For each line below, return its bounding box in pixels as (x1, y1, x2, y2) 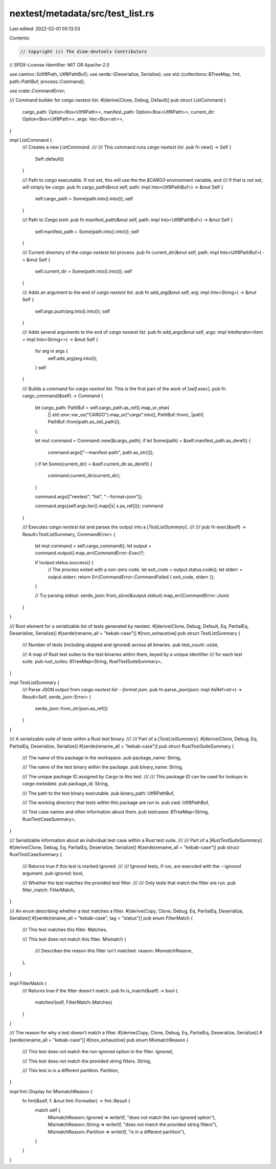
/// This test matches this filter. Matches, (22, 927, 107, 933)
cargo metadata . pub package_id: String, (22, 781, 109, 787)
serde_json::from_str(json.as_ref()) (35, 706, 108, 712)
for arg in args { (35, 348, 68, 354)
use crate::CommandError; (9, 88, 66, 94)
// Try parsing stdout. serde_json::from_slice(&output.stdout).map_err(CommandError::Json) (35, 592, 229, 599)
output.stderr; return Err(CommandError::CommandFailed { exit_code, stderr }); (48, 573, 215, 580)
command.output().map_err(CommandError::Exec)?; (35, 550, 145, 556)
